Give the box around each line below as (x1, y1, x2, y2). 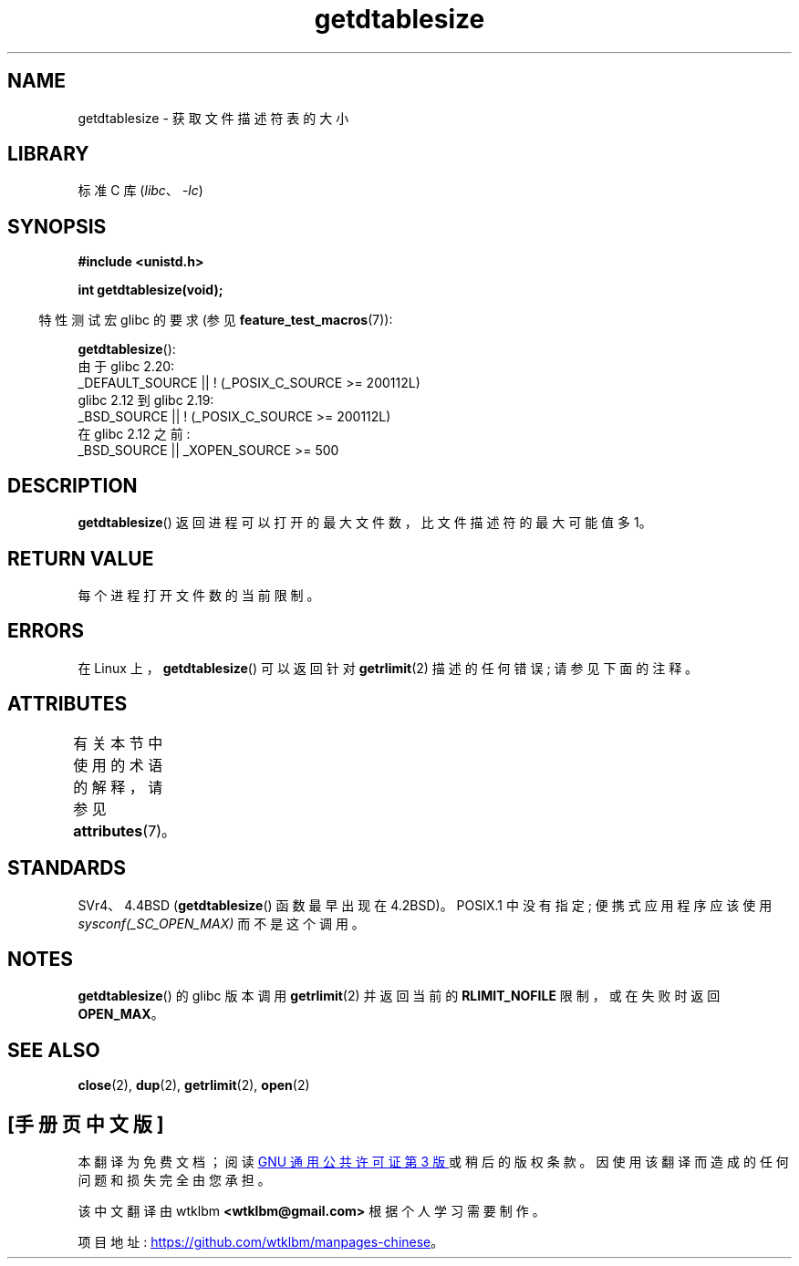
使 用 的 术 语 (73, 755, 163, 774)
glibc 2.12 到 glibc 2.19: (78, 392, 214, 409)
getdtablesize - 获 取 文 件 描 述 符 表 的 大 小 (78, 109, 349, 126)
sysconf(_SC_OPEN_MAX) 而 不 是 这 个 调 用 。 (78, 915, 365, 931)
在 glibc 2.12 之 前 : (78, 426, 191, 442)
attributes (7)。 (73, 821, 177, 840)
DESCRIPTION (7, 473, 138, 497)
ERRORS (7, 619, 85, 643)
